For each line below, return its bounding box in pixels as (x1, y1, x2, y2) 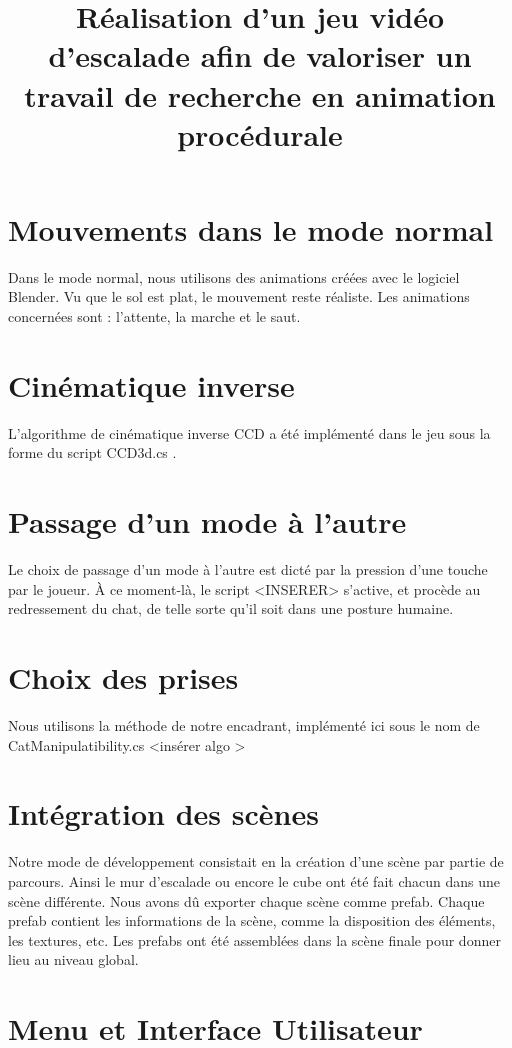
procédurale (177, 113, 343, 154)
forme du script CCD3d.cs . (8, 442, 177, 463)
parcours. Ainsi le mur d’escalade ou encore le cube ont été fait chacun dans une (8, 870, 500, 891)
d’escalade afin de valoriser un (48, 35, 472, 76)
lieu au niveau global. (8, 949, 139, 970)
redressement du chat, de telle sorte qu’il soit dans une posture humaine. (8, 598, 454, 619)
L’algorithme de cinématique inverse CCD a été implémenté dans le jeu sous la (8, 422, 491, 443)
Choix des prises (8, 657, 239, 698)
